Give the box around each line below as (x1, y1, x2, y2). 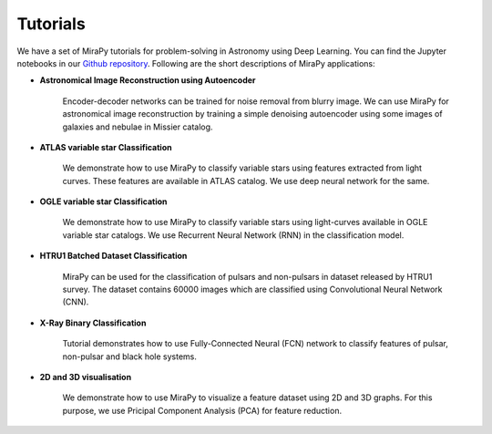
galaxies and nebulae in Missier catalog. (62, 121, 213, 132)
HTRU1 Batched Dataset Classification (39, 251, 188, 262)
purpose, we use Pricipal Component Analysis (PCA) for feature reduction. (62, 405, 342, 416)
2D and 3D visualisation (39, 371, 132, 382)
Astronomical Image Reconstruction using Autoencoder (39, 75, 256, 86)
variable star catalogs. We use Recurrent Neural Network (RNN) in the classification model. (62, 229, 405, 241)
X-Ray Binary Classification (39, 317, 147, 328)
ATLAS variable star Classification (39, 141, 172, 152)
